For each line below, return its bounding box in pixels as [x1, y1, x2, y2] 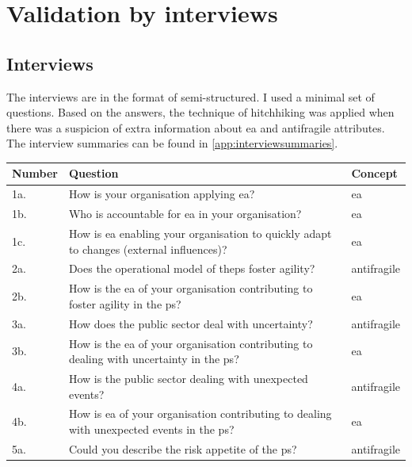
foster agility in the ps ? [68, 295, 181, 312]
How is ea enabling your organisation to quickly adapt [68, 224, 332, 241]
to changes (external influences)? [68, 240, 227, 257]
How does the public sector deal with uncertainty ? [68, 315, 313, 331]
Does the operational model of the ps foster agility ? [68, 260, 315, 277]
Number [12, 165, 58, 182]
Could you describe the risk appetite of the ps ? [68, 440, 297, 457]
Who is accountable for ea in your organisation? [68, 205, 302, 222]
